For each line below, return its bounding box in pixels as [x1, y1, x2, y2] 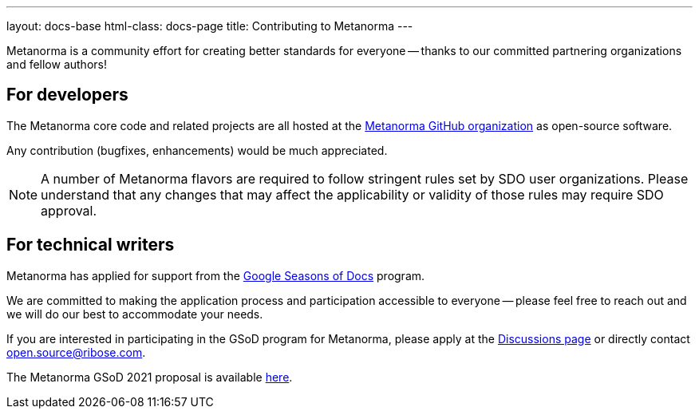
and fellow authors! [6, 57, 107, 71]
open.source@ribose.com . [6, 345, 146, 359]
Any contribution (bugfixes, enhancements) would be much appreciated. [6, 143, 388, 157]
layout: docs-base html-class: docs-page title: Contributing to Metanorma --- [6, 19, 413, 33]
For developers [6, 85, 128, 105]
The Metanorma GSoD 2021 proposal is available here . [6, 370, 293, 384]
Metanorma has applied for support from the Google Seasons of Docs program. [6, 268, 425, 283]
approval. [41, 202, 97, 219]
